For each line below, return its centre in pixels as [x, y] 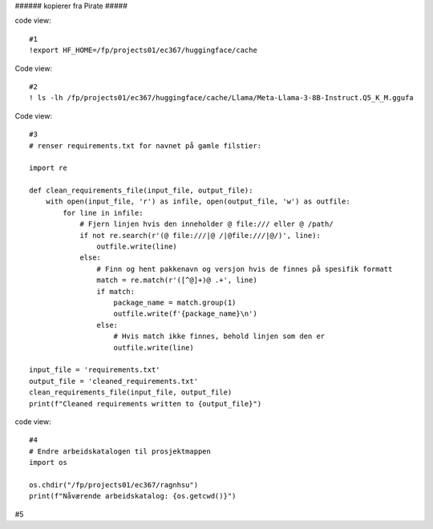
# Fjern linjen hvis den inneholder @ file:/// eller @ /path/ [206, 224]
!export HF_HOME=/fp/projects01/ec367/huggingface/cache [144, 50]
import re [48, 168]
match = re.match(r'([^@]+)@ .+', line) [177, 280]
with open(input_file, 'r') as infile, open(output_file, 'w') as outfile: [198, 202]
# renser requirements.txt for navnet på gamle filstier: [146, 145]
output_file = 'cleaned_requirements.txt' [114, 381]
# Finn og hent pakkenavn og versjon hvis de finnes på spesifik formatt [245, 269]
